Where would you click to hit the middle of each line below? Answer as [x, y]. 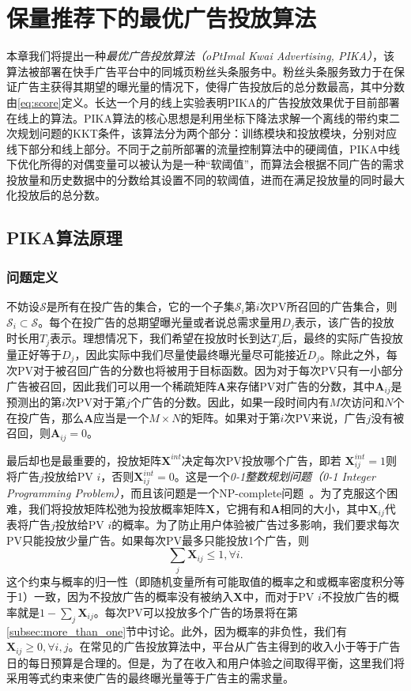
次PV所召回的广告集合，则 [328, 306]
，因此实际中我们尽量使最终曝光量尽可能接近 [191, 354]
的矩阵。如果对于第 [230, 417]
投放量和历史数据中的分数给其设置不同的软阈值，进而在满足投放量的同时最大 [205, 179]
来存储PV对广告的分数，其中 [301, 385]
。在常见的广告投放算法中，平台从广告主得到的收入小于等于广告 [234, 646]
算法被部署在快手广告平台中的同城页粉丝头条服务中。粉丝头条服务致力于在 [200, 71]
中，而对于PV [279, 597]
